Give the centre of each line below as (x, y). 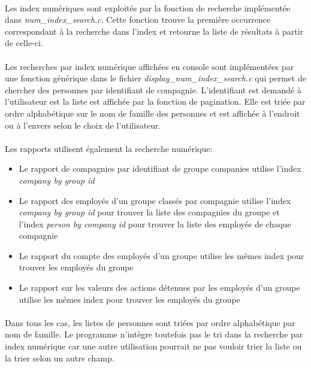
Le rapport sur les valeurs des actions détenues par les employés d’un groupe (159, 288)
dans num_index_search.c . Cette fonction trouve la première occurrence (138, 19)
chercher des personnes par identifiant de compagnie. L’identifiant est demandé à (153, 89)
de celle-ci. (24, 43)
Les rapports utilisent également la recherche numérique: (109, 148)
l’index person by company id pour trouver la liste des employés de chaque (155, 223)
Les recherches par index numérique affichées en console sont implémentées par (150, 66)
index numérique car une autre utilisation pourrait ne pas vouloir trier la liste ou (153, 346)
